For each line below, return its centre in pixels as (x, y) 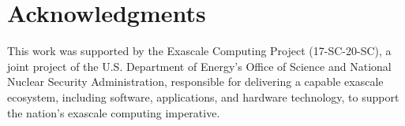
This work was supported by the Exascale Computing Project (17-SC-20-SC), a (199, 51)
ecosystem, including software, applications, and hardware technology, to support (203, 96)
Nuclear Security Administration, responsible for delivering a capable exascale (195, 82)
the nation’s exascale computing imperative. (114, 112)
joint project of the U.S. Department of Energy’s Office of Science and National (199, 66)
